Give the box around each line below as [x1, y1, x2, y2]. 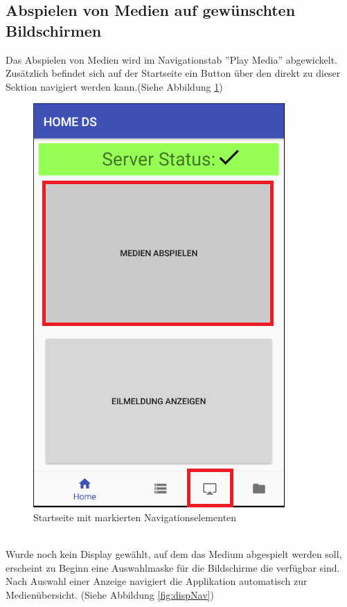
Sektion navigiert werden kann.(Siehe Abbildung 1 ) [6, 79, 223, 93]
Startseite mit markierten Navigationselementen [33, 509, 237, 524]
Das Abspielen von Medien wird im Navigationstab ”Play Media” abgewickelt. [6, 52, 337, 66]
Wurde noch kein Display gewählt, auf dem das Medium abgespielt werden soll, [6, 547, 342, 561]
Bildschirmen [6, 19, 102, 41]
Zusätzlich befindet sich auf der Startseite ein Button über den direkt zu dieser [6, 66, 341, 80]
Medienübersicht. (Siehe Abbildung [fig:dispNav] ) [6, 587, 214, 601]
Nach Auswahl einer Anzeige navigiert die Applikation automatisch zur [6, 574, 308, 588]
